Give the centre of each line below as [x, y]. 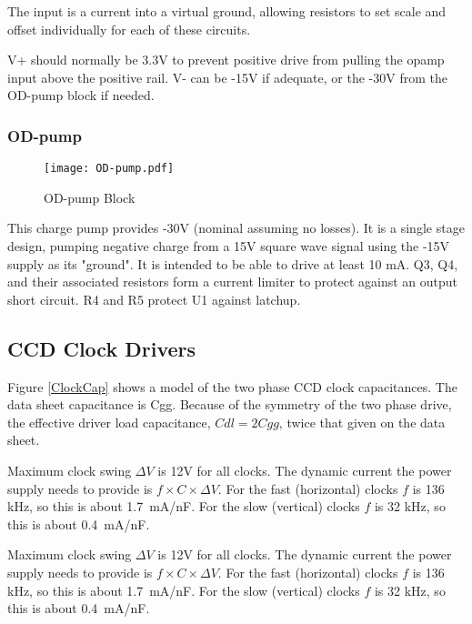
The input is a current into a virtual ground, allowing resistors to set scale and [227, 11]
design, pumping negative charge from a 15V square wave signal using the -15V [229, 246]
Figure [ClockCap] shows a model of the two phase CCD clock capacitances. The [232, 386]
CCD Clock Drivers [102, 348]
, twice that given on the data [362, 422]
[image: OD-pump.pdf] [109, 169]
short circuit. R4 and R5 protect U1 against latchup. [154, 299]
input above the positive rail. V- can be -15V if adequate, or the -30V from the [227, 77]
